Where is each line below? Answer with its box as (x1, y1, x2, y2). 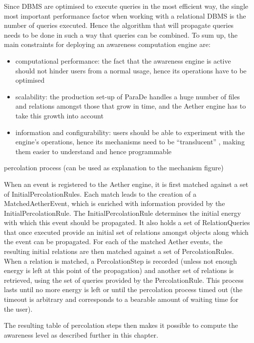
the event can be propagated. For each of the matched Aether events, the (4, 236, 223, 247)
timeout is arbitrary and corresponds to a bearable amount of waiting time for (4, 294, 239, 304)
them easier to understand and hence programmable (15, 146, 171, 156)
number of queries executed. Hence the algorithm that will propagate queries (4, 20, 234, 30)
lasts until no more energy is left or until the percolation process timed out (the (4, 284, 243, 295)
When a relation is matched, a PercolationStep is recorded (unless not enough (4, 255, 237, 266)
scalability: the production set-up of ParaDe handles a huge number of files (15, 91, 240, 101)
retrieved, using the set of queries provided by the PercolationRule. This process (4, 274, 244, 285)
